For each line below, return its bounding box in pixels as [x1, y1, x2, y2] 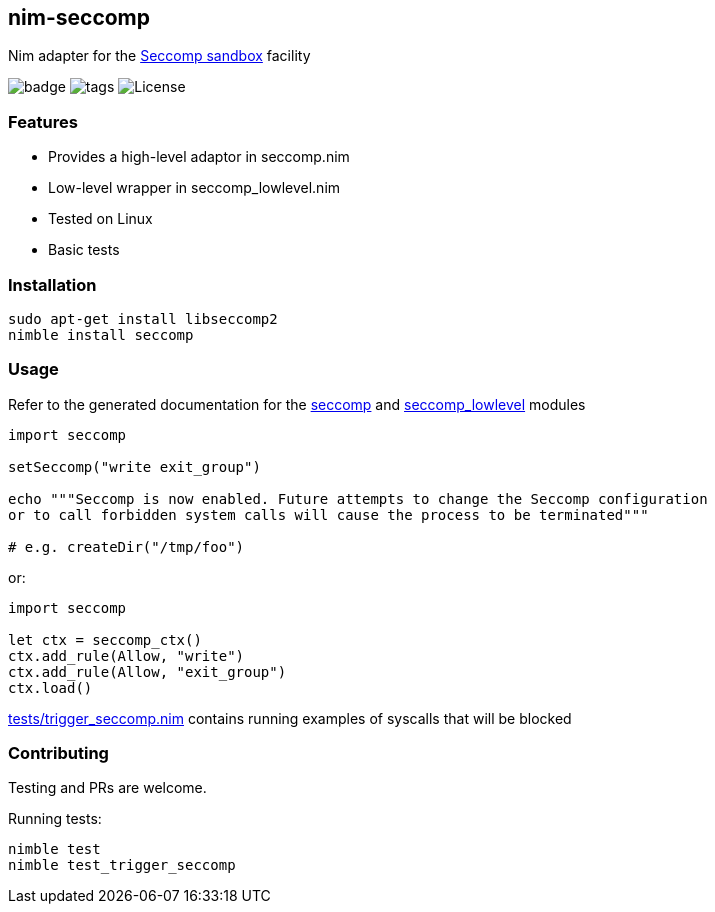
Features [8, 111, 78, 132]
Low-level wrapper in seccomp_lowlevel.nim [48, 179, 341, 197]
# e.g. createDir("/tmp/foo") [8, 538, 245, 555]
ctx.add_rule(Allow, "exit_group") [8, 663, 287, 680]
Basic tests [48, 241, 120, 259]
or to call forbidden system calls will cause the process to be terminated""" [8, 506, 649, 523]
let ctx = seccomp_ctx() [8, 631, 202, 648]
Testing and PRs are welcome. [8, 779, 207, 797]
